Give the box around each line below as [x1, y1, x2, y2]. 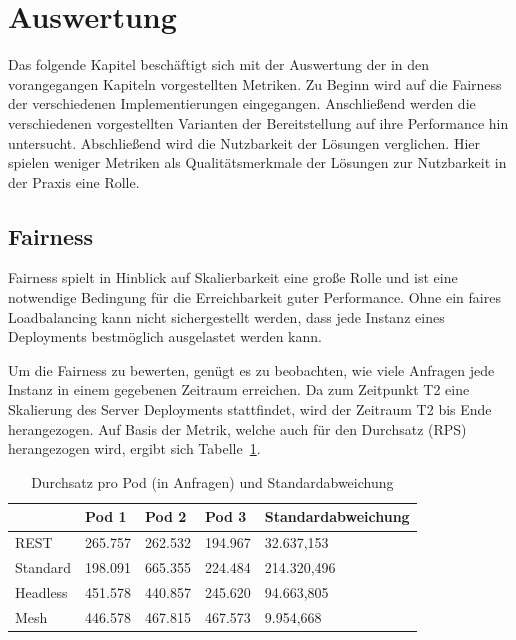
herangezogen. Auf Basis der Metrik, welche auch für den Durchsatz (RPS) [8, 418, 467, 439]
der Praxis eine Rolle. [8, 171, 140, 192]
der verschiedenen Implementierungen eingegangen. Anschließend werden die [8, 93, 476, 114]
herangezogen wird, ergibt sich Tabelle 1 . [8, 438, 261, 459]
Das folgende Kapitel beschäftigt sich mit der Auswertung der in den [8, 54, 430, 75]
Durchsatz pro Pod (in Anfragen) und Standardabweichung [31, 471, 394, 492]
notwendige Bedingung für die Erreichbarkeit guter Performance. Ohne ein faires [8, 287, 501, 308]
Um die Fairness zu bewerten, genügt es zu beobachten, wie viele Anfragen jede [8, 359, 495, 380]
